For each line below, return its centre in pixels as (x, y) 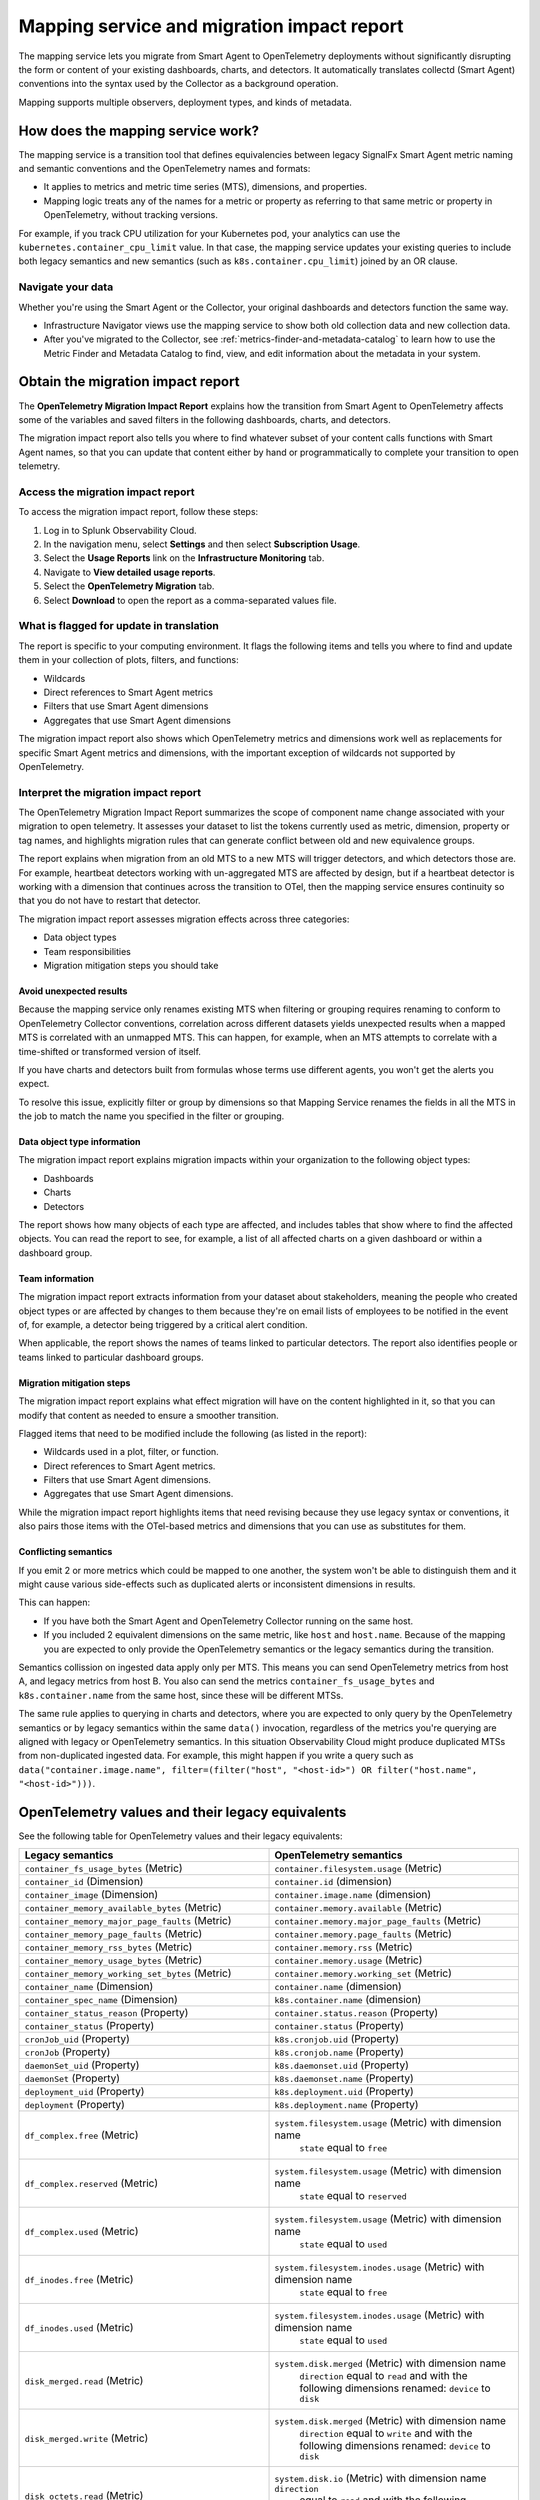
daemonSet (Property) (72, 2078)
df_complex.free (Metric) (81, 2135)
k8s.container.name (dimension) (348, 2000)
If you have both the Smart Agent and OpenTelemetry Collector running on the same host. (228, 1621)
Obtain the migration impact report (129, 381)
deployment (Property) (74, 2105)
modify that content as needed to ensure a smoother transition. (148, 1415)
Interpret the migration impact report (110, 792)
